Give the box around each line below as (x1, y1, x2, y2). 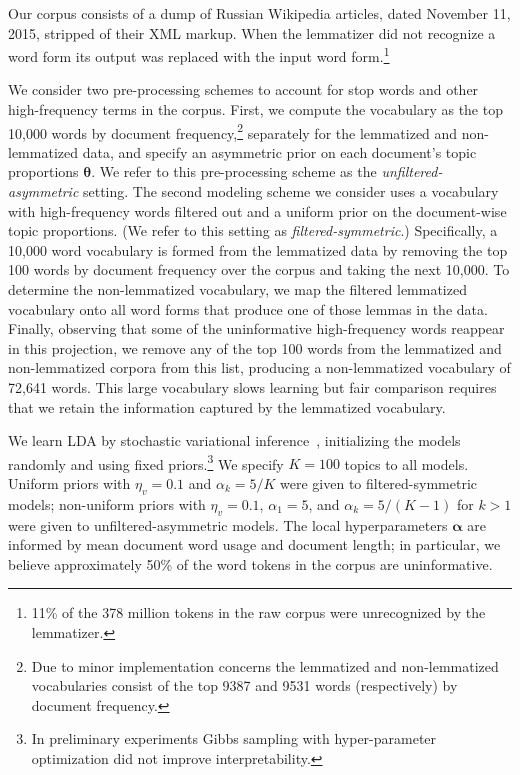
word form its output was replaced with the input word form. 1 (8, 43, 390, 66)
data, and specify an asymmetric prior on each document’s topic (82, 141, 477, 162)
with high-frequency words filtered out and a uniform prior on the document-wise (8, 200, 507, 221)
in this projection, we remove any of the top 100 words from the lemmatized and (8, 337, 502, 358)
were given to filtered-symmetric (280, 473, 477, 494)
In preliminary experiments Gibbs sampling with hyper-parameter (31, 728, 437, 749)
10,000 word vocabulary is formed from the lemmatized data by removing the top (8, 239, 508, 260)
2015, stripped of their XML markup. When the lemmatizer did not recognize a (8, 22, 496, 43)
